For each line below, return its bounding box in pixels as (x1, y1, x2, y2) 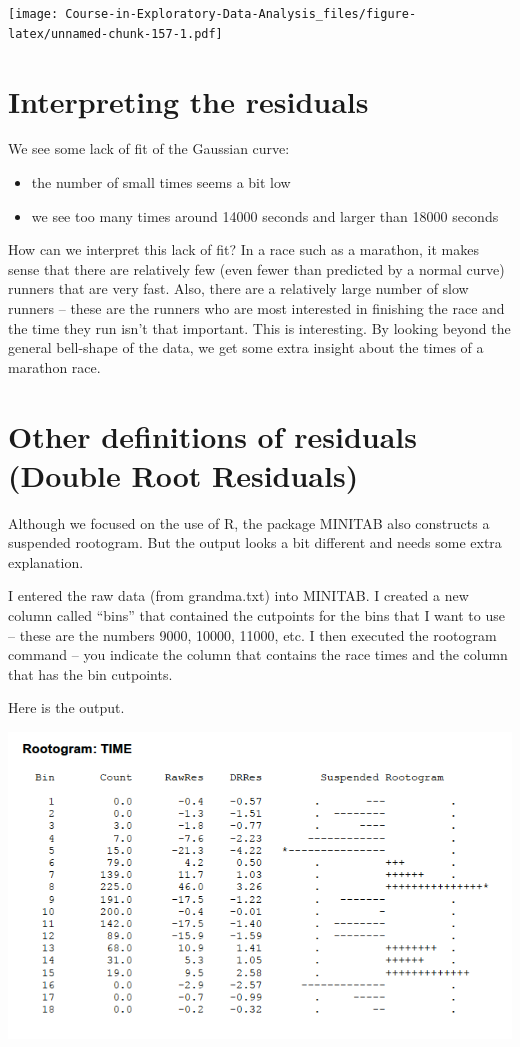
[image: (8, 7, 59, 21)
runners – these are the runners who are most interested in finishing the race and (8, 298, 505, 318)
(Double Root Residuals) (8, 454, 359, 495)
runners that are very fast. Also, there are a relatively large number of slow (8, 278, 469, 299)
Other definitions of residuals (8, 415, 417, 456)
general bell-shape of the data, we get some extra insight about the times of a (8, 337, 484, 358)
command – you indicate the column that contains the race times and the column (8, 644, 508, 665)
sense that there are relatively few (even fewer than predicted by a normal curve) (8, 258, 505, 279)
